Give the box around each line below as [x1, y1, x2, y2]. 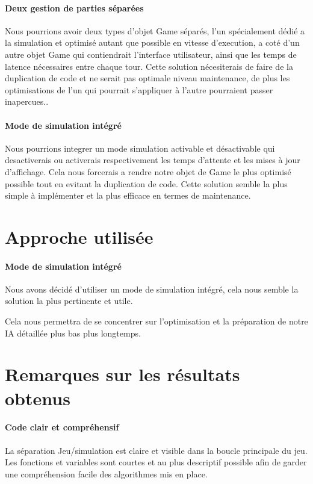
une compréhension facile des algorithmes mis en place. [5, 467, 208, 480]
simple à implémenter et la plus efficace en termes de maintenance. [5, 189, 251, 202]
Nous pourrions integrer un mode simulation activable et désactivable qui [5, 141, 275, 154]
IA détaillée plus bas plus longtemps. [5, 326, 141, 339]
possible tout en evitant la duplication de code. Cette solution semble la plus [5, 177, 288, 190]
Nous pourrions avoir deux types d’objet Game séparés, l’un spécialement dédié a [5, 24, 305, 37]
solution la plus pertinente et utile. [5, 294, 133, 307]
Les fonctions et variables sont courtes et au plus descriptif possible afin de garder [5, 456, 307, 468]
